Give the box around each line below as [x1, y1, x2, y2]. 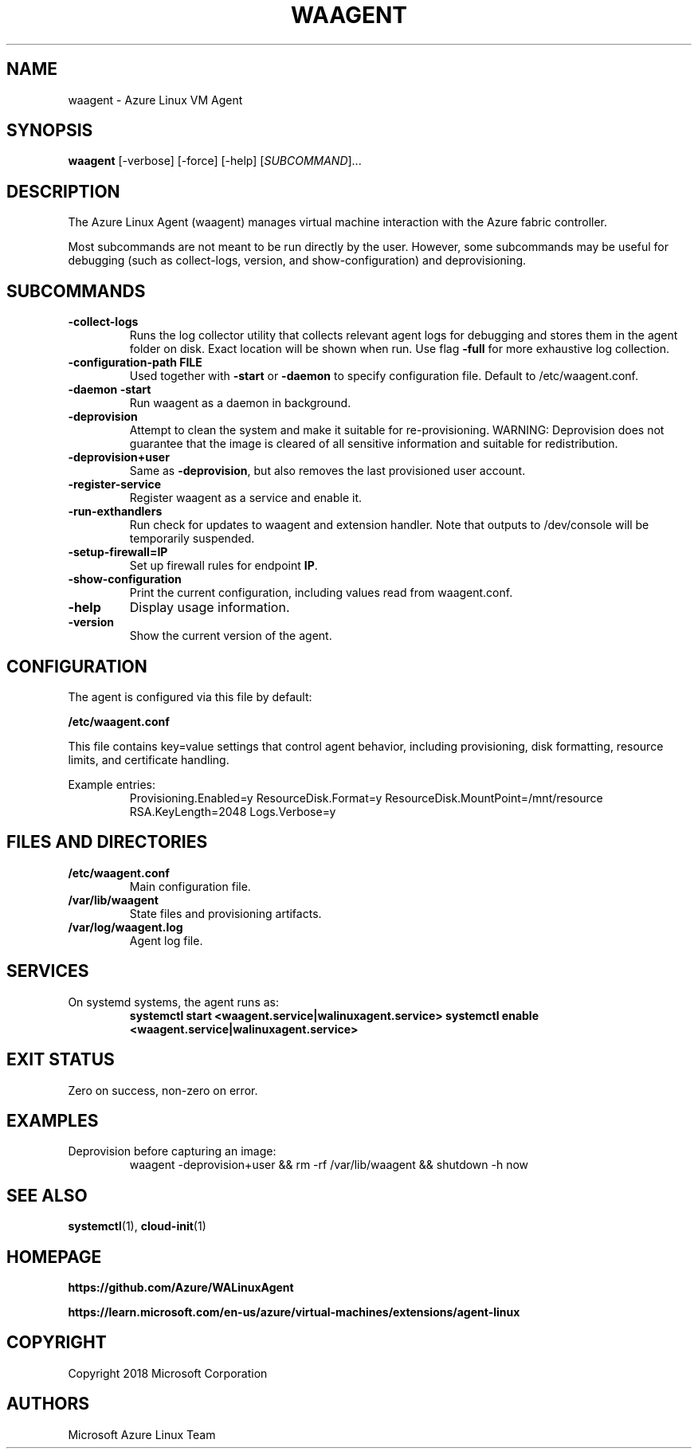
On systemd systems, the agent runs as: [68, 994, 279, 1009]
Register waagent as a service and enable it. [129, 491, 363, 505]
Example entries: [68, 777, 156, 791]
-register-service [68, 477, 162, 492]
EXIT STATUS [6, 1049, 115, 1070]
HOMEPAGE [6, 1246, 102, 1267]
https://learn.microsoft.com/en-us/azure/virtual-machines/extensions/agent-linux [68, 1305, 520, 1320]
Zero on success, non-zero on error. [68, 1083, 258, 1097]
